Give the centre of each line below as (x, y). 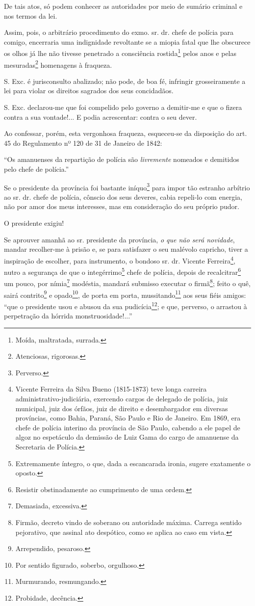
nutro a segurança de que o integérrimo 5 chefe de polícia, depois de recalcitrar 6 (123, 271)
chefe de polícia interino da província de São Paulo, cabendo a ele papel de (128, 427)
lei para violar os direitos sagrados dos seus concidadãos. (89, 91)
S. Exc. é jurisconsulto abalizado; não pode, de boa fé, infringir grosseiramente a (125, 81)
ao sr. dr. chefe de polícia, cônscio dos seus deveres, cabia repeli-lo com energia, (123, 197)
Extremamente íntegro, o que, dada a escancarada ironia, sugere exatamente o (133, 463)
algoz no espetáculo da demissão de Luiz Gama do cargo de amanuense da (127, 437)
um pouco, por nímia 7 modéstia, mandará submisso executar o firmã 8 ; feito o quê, (127, 282)
